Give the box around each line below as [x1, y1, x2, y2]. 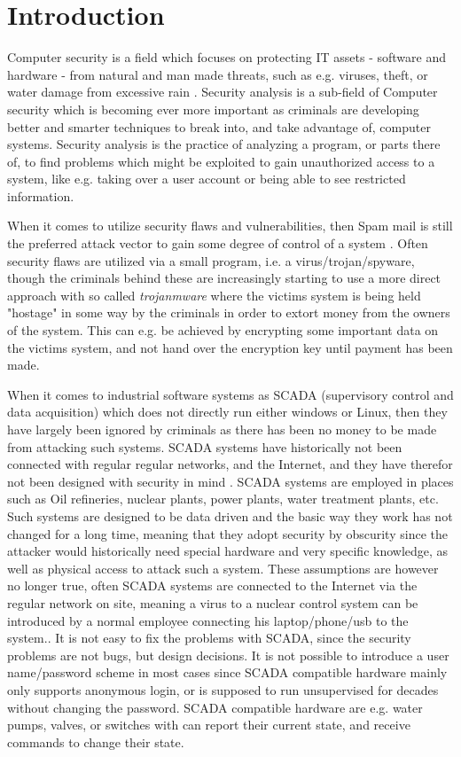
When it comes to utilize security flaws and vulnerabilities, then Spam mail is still [7, 216, 453, 235]
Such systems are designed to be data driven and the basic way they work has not [7, 506, 453, 525]
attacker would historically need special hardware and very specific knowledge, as [7, 542, 449, 560]
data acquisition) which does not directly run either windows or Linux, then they [7, 402, 448, 421]
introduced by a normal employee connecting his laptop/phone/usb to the [7, 611, 409, 629]
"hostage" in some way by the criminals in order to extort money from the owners [7, 303, 450, 322]
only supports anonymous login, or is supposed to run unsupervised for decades [7, 680, 439, 698]
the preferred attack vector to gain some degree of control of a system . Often [7, 234, 428, 253]
